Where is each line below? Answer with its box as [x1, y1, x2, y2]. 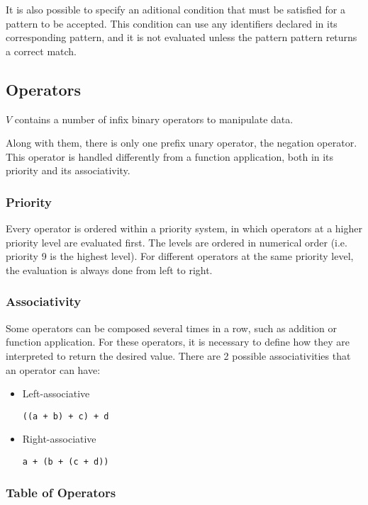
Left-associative [22, 386, 90, 401]
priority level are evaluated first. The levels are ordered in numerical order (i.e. [6, 234, 347, 249]
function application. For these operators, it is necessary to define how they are [6, 334, 350, 349]
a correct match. [6, 43, 77, 58]
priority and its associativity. [6, 163, 130, 178]
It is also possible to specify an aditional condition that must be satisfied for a [6, 2, 345, 16]
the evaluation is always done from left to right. [6, 262, 213, 277]
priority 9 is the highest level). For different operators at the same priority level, [6, 249, 354, 263]
